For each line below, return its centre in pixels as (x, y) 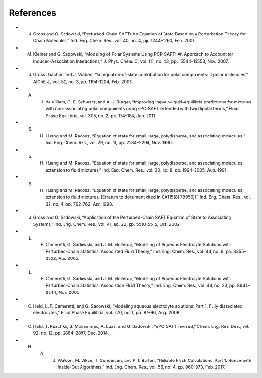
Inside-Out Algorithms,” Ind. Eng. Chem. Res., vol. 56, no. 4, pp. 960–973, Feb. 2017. (141, 367)
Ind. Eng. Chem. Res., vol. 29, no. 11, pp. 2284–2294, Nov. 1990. (109, 143)
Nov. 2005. (69, 292)
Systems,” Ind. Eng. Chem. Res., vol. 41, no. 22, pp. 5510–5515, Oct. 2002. (107, 224)
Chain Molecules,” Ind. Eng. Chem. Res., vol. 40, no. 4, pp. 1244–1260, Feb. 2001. (115, 41)
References (33, 13)
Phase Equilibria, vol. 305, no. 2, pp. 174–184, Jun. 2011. (101, 115)
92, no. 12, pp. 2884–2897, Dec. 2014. (71, 333)
